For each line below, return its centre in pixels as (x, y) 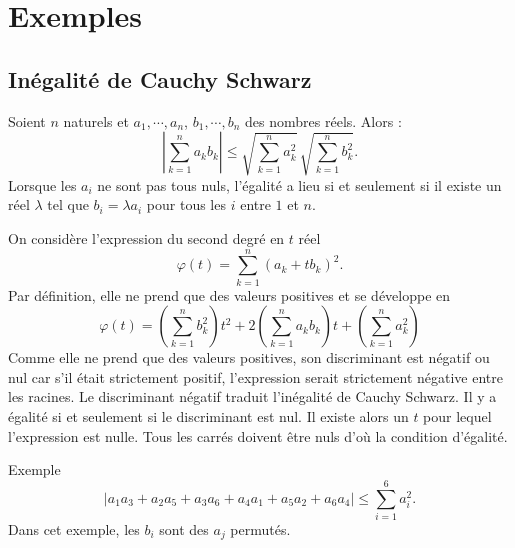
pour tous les (186, 204)
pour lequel (457, 416)
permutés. (260, 528)
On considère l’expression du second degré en (146, 237)
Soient (27, 120)
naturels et (96, 120)
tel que (68, 204)
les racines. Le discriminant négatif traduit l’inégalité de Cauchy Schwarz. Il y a (252, 396)
